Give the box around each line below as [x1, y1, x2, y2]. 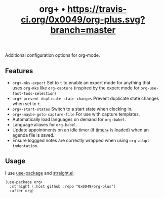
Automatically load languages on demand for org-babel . [12, 117, 126, 122]
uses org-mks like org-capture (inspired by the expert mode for [12, 85, 140, 91]
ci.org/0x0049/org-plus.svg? [20, 14, 146, 25]
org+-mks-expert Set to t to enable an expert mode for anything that [12, 80, 151, 85]
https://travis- [67, 3, 127, 15]
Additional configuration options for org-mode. [5, 52, 100, 58]
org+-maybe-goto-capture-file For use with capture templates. [12, 111, 140, 117]
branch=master [50, 25, 116, 36]
